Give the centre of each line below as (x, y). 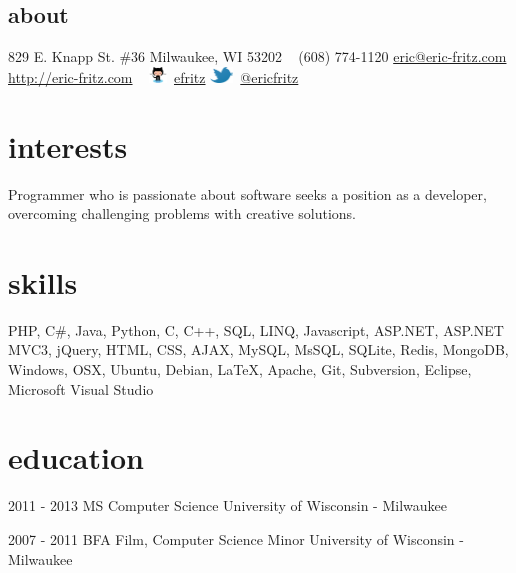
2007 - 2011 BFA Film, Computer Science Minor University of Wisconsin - (236, 538)
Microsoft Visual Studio (81, 388)
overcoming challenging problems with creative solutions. (182, 213)
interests (68, 145)
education (76, 457)
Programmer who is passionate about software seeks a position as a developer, (247, 193)
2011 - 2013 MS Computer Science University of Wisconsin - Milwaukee (227, 505)
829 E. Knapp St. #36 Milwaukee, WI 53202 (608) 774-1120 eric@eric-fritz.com (257, 56)
